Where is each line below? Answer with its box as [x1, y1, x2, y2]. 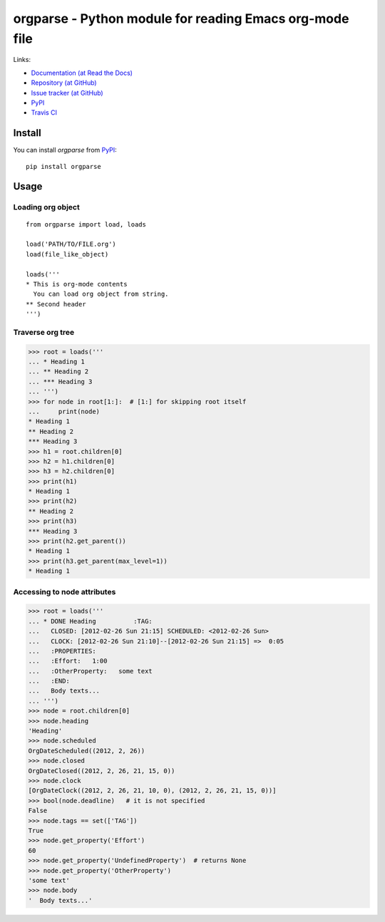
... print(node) [28, 407, 100, 415]
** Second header [26, 300, 86, 308]
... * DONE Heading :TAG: [28, 617, 153, 625]
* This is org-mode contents [26, 280, 128, 288]
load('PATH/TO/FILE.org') [26, 240, 117, 249]
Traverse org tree [13, 327, 75, 337]
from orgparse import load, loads [26, 220, 146, 228]
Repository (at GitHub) [31, 78, 97, 87]
